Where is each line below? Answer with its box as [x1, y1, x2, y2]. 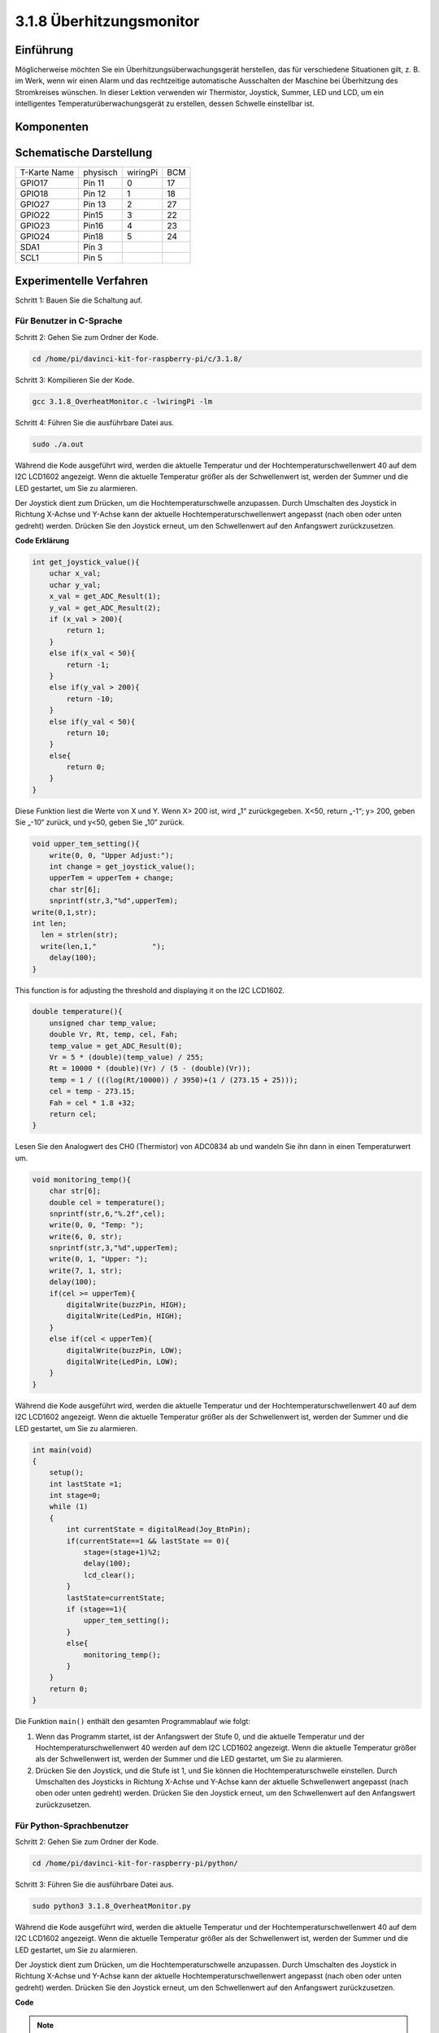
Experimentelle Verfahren [15, 273, 149, 288]
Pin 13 [83, 199, 106, 211]
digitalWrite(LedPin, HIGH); [66, 1312, 183, 1321]
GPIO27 [20, 199, 50, 211]
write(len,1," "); [41, 942, 166, 951]
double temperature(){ [32, 1007, 123, 1016]
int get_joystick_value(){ [32, 558, 140, 567]
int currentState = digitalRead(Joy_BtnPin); [66, 1525, 251, 1535]
